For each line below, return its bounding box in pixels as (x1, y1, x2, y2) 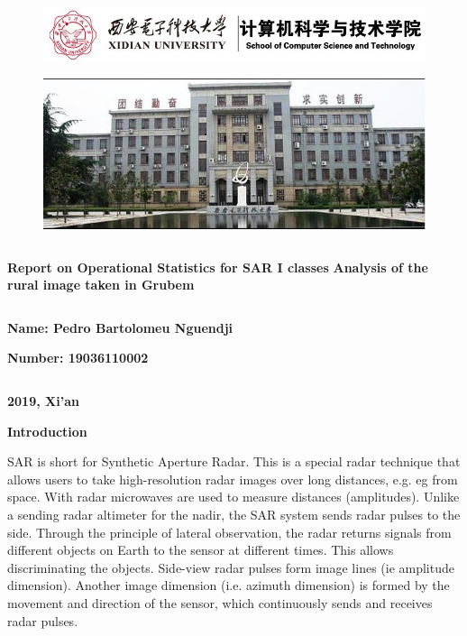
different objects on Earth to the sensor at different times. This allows (7, 540, 394, 559)
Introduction (7, 421, 87, 440)
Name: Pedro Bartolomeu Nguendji (7, 318, 233, 336)
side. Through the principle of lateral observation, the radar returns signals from (7, 522, 452, 541)
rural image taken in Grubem (7, 275, 195, 294)
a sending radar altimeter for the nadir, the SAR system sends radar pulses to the (7, 505, 461, 523)
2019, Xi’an (7, 392, 79, 410)
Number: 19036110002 (7, 348, 149, 367)
